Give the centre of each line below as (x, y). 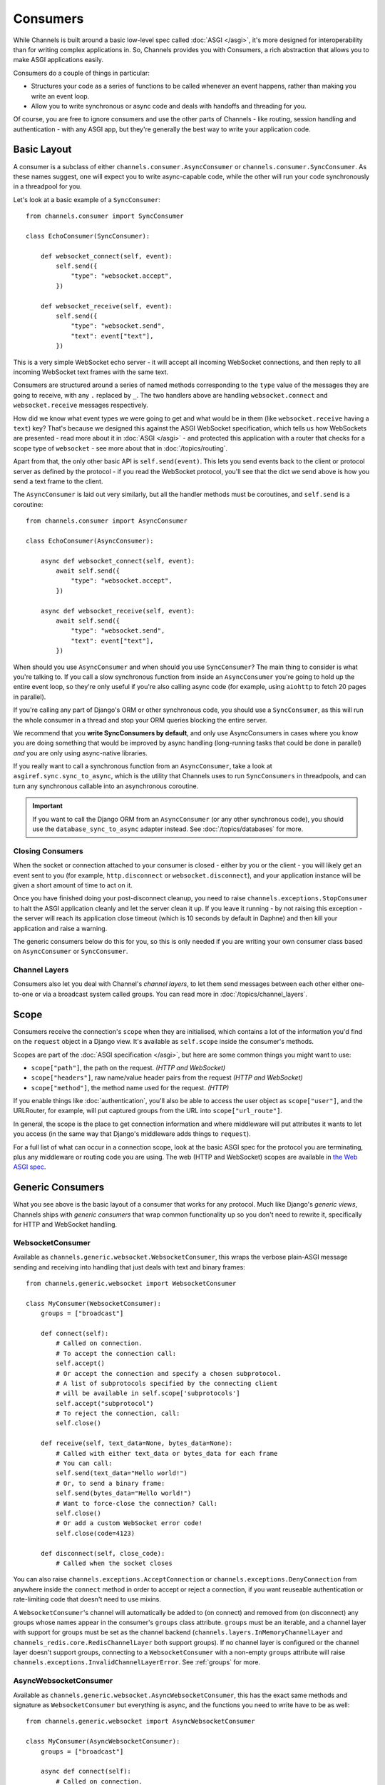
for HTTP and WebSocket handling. (65, 1225)
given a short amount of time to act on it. (73, 885)
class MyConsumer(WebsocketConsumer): (94, 1303)
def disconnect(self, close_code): (103, 1553)
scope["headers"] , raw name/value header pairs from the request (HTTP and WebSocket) (167, 1077)
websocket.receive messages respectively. (81, 405)
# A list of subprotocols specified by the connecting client (167, 1383)
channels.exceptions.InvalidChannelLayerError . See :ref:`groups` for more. (137, 1662)
